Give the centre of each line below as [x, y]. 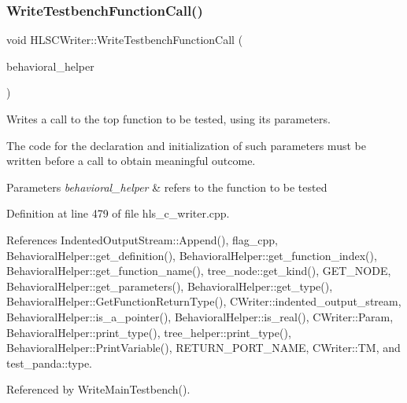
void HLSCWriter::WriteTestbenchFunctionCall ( [125, 40]
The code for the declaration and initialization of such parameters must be [186, 145]
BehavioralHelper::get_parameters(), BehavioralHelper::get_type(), [170, 286]
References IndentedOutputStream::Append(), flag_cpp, [142, 239]
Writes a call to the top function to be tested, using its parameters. [168, 119]
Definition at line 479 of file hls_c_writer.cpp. [118, 213]
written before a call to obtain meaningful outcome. [131, 161]
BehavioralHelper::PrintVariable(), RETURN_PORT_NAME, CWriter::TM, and [203, 348]
